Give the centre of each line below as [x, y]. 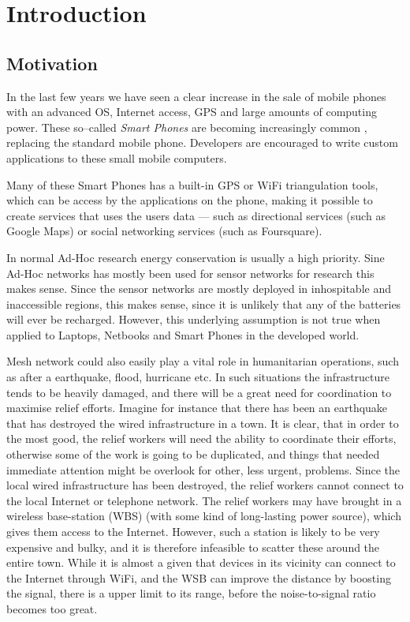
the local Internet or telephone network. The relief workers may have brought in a [204, 500]
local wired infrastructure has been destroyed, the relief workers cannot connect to [205, 485]
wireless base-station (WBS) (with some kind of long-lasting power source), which [204, 516]
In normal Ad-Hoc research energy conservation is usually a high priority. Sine [196, 257]
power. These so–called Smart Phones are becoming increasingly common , [187, 127]
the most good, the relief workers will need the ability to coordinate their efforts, [201, 438]
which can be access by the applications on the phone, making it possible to [190, 200]
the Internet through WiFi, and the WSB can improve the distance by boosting [199, 577]
